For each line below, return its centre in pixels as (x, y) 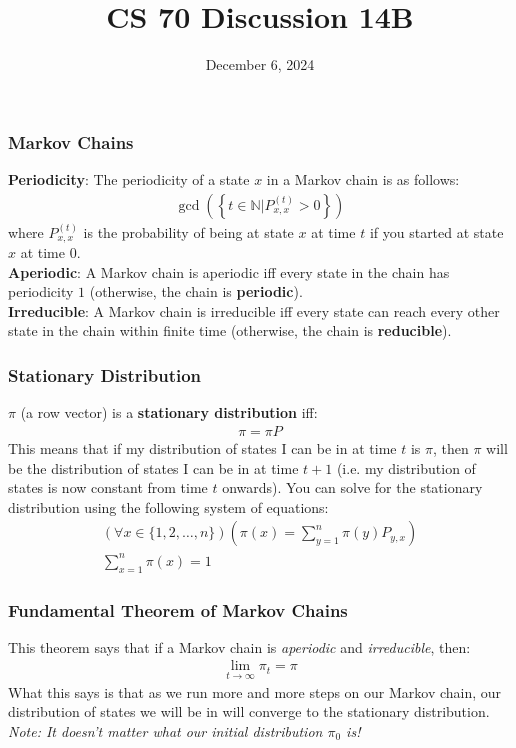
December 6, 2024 (260, 64)
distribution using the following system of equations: (168, 506)
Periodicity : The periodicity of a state (129, 179)
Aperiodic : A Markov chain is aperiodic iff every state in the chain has (229, 271)
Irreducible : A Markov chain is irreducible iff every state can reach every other (254, 310)
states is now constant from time (108, 487)
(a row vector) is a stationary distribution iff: (169, 412)
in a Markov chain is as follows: (363, 179)
